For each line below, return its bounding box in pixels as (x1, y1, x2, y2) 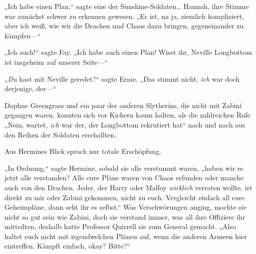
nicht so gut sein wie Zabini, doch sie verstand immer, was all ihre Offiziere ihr (4, 211, 246, 222)
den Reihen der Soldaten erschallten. (4, 129, 116, 139)
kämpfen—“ (4, 30, 41, 40)
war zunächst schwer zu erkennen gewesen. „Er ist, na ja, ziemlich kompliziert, (4, 10, 245, 21)
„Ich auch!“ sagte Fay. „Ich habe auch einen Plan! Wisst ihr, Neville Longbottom (4, 47, 252, 57)
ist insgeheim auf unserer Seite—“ (4, 56, 108, 67)
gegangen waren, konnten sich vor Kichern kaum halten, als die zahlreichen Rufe (4, 110, 251, 120)
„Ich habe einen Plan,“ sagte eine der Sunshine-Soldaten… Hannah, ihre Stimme (4, 1, 249, 11)
